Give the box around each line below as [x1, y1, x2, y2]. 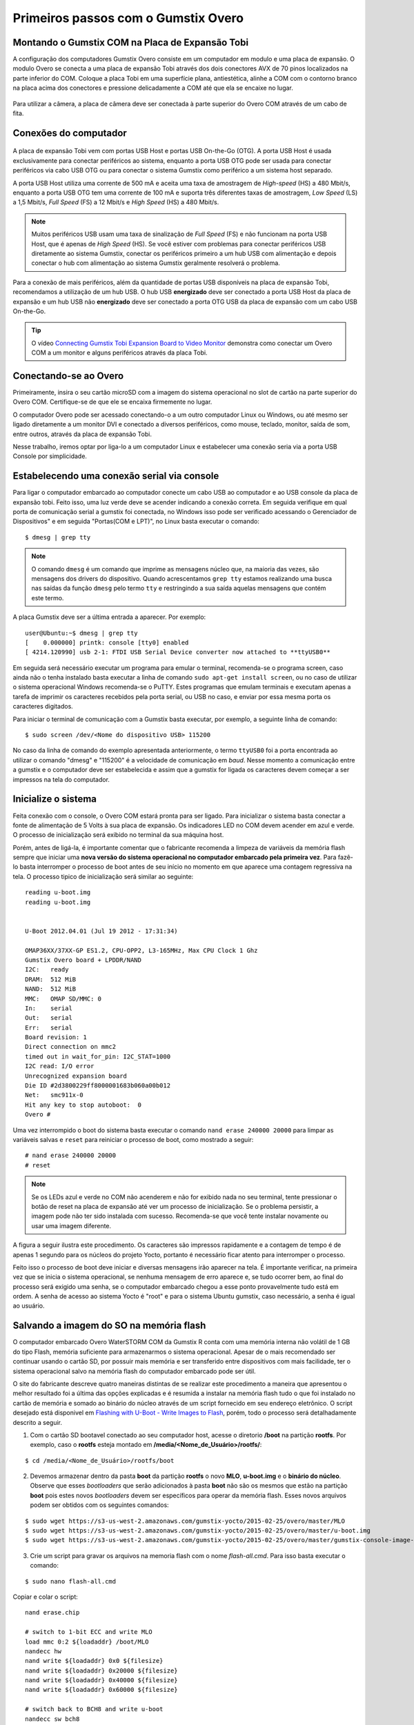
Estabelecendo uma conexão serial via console [12, 470, 219, 482]
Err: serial [25, 1023, 72, 1032]
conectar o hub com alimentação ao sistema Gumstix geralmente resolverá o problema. [31, 259, 281, 267]
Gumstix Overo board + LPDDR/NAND [25, 956, 141, 964]
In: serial [25, 1004, 72, 1012]
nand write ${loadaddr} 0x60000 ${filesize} [25, 1686, 179, 1694]
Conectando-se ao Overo [12, 370, 124, 382]
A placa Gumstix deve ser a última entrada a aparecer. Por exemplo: [12, 613, 206, 621]
